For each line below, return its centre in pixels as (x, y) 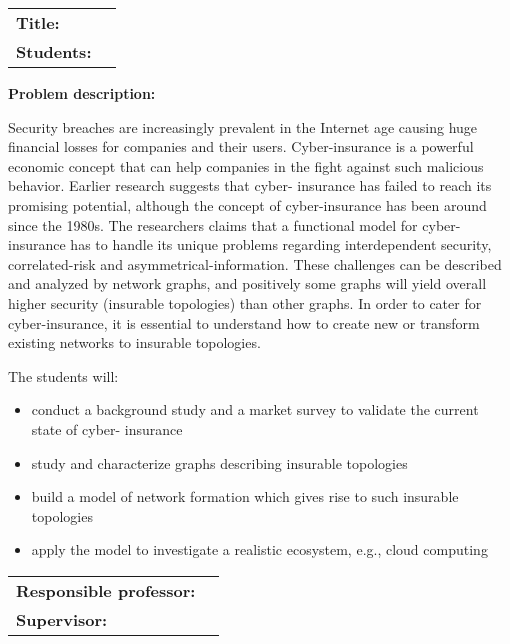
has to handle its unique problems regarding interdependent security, (281, 244)
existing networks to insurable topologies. (134, 342)
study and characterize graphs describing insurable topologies (219, 462)
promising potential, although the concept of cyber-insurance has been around (247, 204)
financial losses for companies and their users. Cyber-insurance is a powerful (241, 146)
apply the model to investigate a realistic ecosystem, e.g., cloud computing (259, 549)
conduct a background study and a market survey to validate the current (255, 409)
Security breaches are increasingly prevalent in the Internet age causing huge (243, 126)
